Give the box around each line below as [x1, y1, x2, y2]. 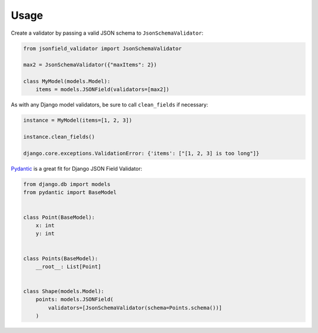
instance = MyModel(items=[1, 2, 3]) [23, 117, 132, 124]
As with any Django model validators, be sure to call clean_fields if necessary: [11, 101, 208, 108]
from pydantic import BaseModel [23, 189, 117, 196]
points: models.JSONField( [35, 296, 114, 303]
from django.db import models [23, 181, 111, 188]
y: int [35, 230, 55, 237]
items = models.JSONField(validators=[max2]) [35, 86, 170, 93]
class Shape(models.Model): [23, 288, 104, 295]
